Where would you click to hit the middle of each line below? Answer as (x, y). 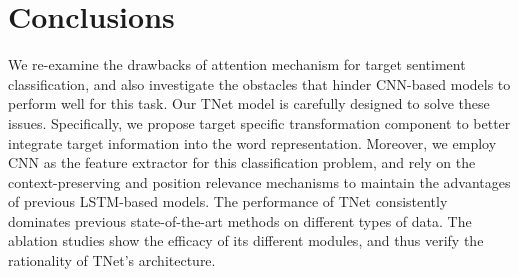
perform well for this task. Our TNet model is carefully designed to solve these (249, 103)
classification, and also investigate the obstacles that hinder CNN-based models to (259, 83)
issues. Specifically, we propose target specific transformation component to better (259, 122)
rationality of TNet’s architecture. (112, 260)
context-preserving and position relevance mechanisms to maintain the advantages (259, 181)
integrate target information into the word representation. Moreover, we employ (252, 142)
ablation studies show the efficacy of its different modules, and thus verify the (246, 240)
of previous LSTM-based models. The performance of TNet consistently (228, 201)
